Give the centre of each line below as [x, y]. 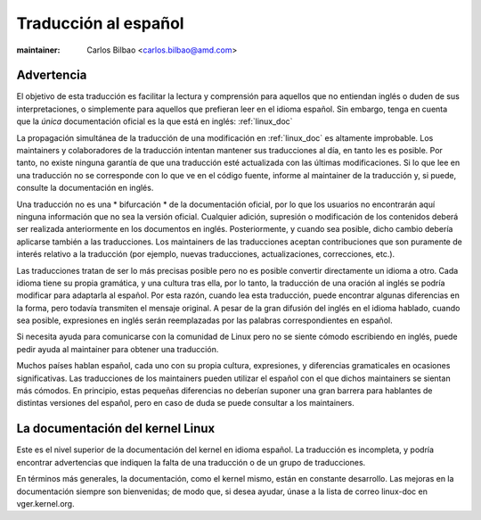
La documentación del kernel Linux [116, 429]
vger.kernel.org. [45, 503]
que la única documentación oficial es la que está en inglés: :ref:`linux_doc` [155, 121]
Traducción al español [100, 23]
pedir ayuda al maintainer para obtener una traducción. [118, 349]
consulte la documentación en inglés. [85, 188]
